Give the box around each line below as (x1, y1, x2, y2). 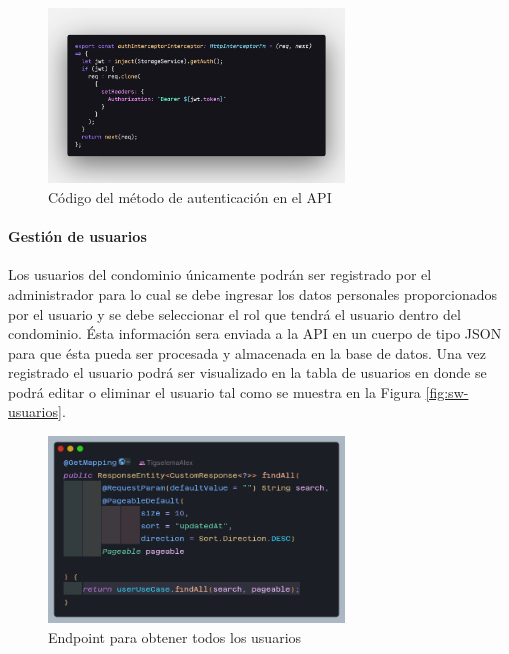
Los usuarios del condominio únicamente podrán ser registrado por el (8, 264, 432, 285)
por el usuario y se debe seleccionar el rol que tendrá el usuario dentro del (8, 303, 461, 324)
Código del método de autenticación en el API (48, 186, 332, 207)
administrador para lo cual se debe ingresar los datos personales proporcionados (8, 283, 498, 304)
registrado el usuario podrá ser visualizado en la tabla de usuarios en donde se (8, 362, 487, 383)
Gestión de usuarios (8, 226, 147, 247)
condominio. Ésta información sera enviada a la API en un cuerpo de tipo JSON (8, 323, 502, 344)
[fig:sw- (425, 381, 469, 402)
